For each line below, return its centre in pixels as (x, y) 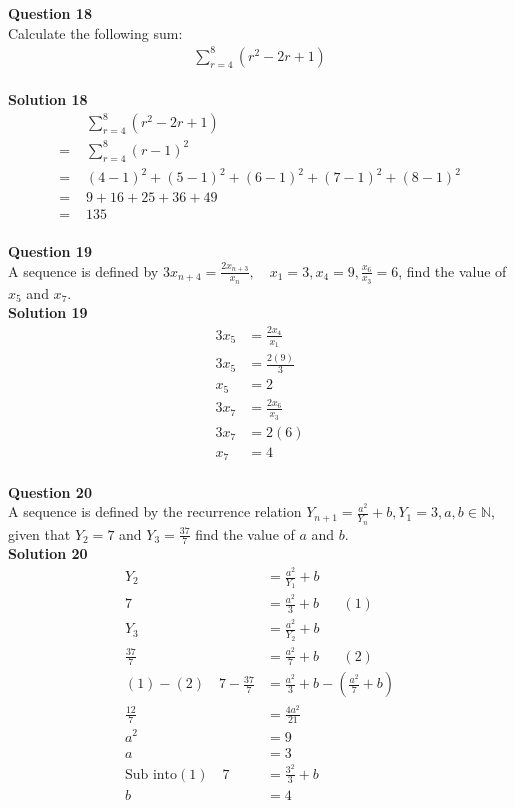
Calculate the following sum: (95, 32)
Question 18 (50, 13)
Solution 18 (48, 99)
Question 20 (50, 491)
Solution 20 (48, 553)
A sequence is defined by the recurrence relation (155, 511)
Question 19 (50, 250)
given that (39, 533)
